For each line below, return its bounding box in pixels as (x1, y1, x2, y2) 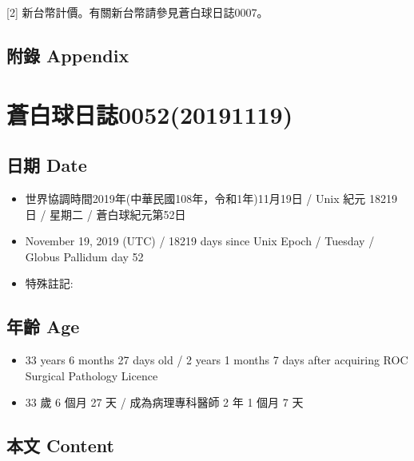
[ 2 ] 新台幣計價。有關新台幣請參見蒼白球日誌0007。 (6, 4, 269, 20)
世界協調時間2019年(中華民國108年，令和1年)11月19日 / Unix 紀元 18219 (25, 189, 397, 206)
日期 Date (6, 153, 87, 177)
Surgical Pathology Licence (25, 367, 158, 384)
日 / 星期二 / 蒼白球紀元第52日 (25, 205, 186, 222)
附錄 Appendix (6, 42, 129, 67)
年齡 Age (6, 314, 80, 339)
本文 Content (6, 433, 114, 458)
